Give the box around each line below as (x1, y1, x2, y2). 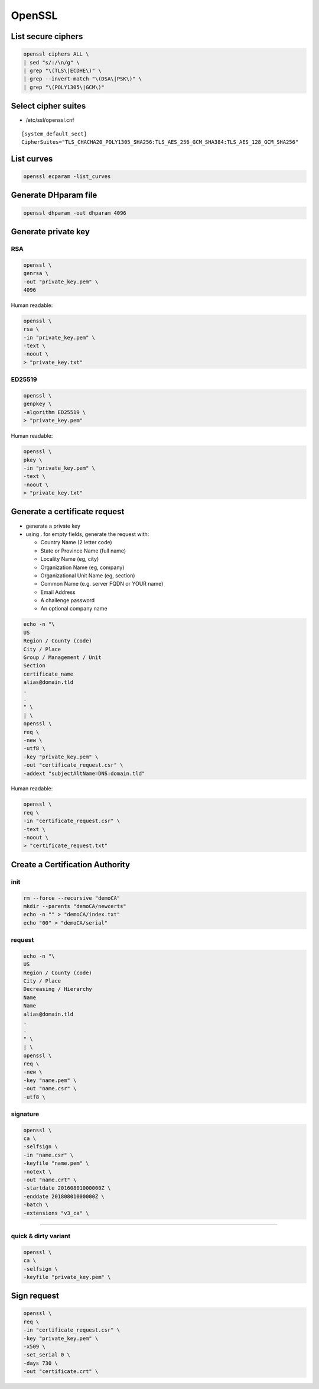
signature (11, 1110, 40, 1118)
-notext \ (23, 1168, 52, 1175)
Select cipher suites (11, 101, 86, 111)
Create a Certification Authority (11, 860, 130, 870)
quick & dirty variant (11, 1232, 71, 1240)
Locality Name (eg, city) (40, 555, 99, 563)
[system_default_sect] (21, 130, 87, 137)
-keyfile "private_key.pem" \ (23, 1274, 111, 1280)
